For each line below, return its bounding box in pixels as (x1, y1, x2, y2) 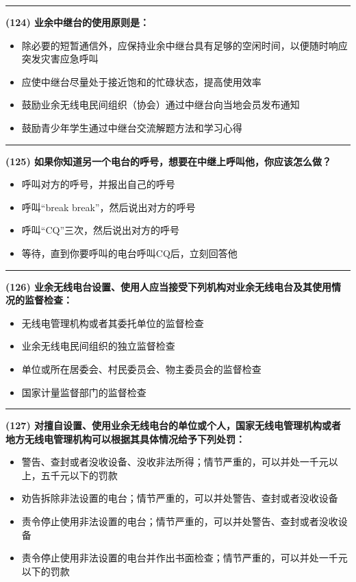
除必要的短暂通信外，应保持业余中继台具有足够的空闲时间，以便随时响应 (21, 38, 348, 52)
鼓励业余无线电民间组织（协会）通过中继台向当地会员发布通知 (21, 97, 300, 112)
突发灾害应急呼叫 (21, 51, 99, 66)
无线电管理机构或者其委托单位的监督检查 (21, 315, 204, 330)
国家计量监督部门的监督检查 (21, 385, 147, 399)
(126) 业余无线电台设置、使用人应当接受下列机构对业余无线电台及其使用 (5, 279, 332, 293)
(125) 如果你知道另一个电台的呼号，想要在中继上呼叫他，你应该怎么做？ (5, 154, 332, 168)
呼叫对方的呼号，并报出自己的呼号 (21, 177, 175, 191)
